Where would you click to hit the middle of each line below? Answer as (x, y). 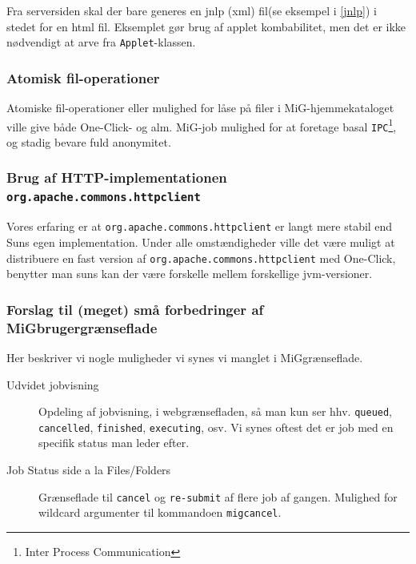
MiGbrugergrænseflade (82, 327)
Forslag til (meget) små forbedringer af (135, 309)
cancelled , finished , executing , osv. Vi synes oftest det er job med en (216, 427)
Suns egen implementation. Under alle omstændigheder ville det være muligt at (201, 242)
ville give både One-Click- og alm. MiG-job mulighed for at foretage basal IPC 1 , (202, 125)
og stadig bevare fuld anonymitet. (89, 141)
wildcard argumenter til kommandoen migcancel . (160, 512)
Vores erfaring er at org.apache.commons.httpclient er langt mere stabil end (200, 226)
